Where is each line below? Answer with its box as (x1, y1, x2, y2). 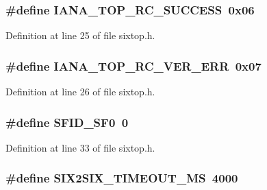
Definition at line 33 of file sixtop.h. (5, 140, 155, 154)
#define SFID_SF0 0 (5, 113, 129, 130)
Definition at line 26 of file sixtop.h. (5, 84, 155, 99)
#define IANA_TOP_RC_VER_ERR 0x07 (5, 57, 262, 74)
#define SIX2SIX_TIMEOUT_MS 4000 (5, 169, 238, 187)
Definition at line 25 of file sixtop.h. (5, 28, 155, 43)
